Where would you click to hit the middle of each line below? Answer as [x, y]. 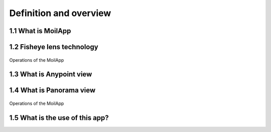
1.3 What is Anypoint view [51, 75]
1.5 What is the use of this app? [59, 118]
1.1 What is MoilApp [40, 31]
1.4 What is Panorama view [52, 90]
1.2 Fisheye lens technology [54, 47]
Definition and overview [60, 13]
